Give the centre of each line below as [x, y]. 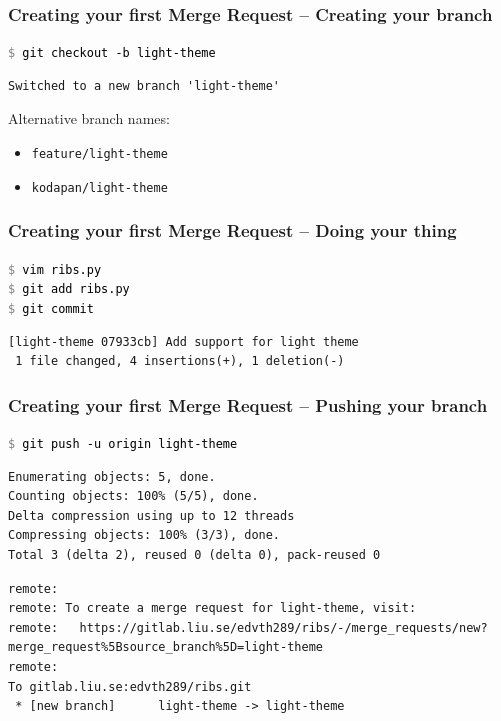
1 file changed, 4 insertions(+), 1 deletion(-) [180, 361]
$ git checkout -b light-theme [112, 53]
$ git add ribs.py [69, 289]
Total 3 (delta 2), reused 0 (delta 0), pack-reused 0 [194, 555]
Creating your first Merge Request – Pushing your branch [248, 404]
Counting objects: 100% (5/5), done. [133, 496]
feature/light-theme [99, 154]
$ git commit [51, 308]
